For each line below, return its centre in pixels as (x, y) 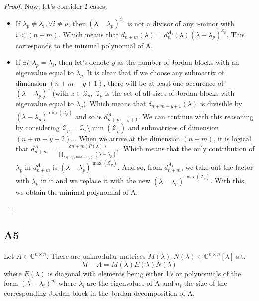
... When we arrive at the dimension (126, 139)
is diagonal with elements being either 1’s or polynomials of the (144, 273)
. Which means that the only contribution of (187, 149)
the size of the (206, 283)
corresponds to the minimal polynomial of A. (84, 45)
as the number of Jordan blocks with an (178, 62)
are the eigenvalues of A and (130, 283)
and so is (88, 117)
